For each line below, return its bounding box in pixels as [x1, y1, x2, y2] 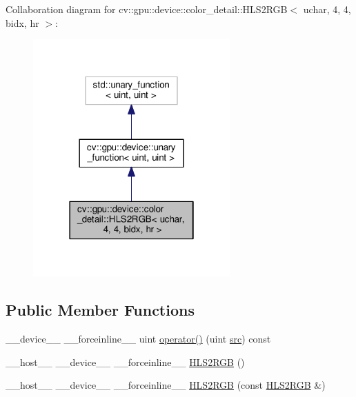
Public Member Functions [6, 299, 195, 320]
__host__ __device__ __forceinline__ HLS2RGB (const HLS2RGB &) [6, 378, 326, 392]
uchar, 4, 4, [303, 2, 351, 16]
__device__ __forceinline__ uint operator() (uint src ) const [6, 332, 271, 346]
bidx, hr [6, 15, 39, 30]
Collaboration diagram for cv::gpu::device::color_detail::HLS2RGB [6, 2, 288, 16]
